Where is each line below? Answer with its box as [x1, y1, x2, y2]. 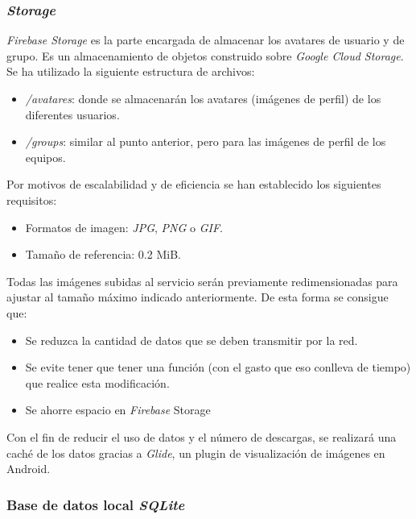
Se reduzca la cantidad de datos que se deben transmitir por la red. [25, 331, 358, 348]
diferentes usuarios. [25, 106, 120, 122]
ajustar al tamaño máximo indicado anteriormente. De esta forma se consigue [6, 289, 389, 305]
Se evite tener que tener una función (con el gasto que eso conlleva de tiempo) [25, 359, 411, 376]
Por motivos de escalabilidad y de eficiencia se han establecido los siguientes [6, 176, 381, 193]
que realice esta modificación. [25, 374, 170, 391]
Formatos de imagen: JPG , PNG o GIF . [25, 218, 223, 235]
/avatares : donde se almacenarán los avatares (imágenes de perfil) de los [25, 90, 381, 106]
